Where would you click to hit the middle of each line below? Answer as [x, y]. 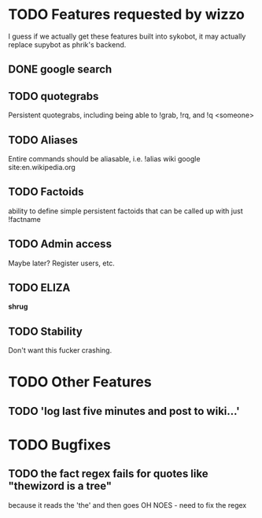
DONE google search [60, 70]
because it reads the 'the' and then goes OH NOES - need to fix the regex [127, 505]
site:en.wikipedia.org [42, 167]
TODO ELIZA [39, 288]
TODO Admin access [60, 244]
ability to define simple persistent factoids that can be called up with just [125, 211]
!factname [24, 219]
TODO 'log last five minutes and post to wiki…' [124, 411]
